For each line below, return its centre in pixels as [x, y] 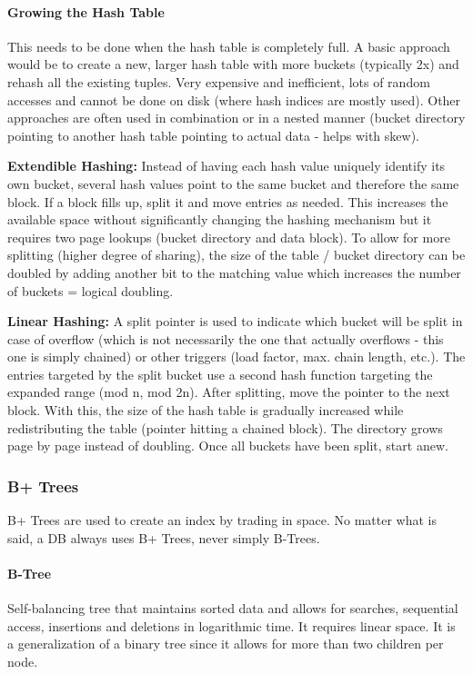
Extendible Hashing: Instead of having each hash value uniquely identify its [226, 166]
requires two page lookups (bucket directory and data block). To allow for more [229, 237]
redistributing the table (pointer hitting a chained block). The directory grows [225, 427]
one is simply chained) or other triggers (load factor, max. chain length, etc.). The [236, 357]
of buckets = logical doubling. [91, 290]
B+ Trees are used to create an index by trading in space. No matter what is [222, 520]
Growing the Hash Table [86, 11]
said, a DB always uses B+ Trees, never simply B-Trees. [164, 537]
